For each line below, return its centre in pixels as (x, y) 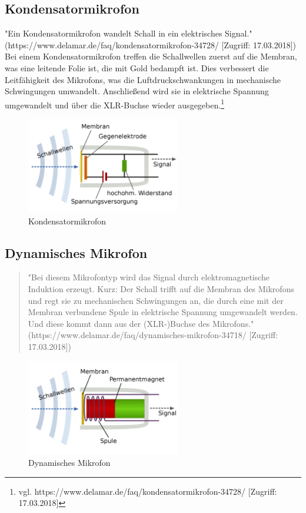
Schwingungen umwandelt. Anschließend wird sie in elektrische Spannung (137, 91)
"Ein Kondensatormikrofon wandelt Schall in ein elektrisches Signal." (129, 33)
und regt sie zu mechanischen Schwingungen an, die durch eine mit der (156, 300)
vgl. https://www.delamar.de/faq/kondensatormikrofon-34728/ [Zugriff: (148, 491)
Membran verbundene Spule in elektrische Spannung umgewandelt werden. (163, 312)
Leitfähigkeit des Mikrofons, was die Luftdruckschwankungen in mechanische (143, 79)
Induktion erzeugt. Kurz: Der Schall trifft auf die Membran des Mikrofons (161, 288)
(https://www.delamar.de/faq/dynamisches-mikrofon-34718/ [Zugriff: (153, 335)
